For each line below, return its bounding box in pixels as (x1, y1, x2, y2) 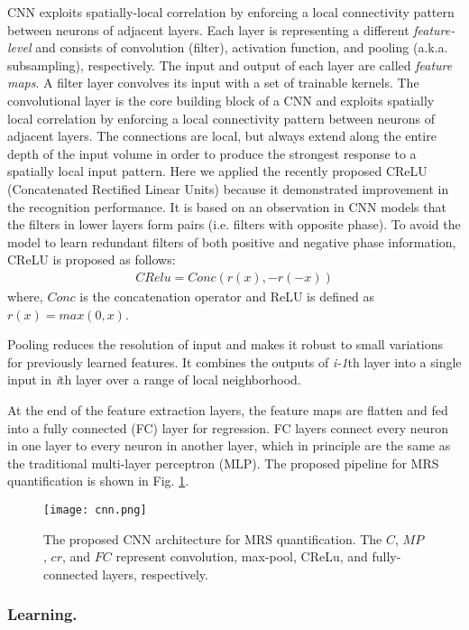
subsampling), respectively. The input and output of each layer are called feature (7, 55, 453, 74)
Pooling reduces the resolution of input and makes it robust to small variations (7, 335, 444, 354)
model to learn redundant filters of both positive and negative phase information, (7, 232, 456, 251)
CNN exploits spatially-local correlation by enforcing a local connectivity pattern (7, 3, 455, 21)
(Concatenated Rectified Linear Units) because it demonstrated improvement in (7, 179, 449, 198)
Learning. (7, 603, 78, 625)
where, (7, 286, 43, 305)
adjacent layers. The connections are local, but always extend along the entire (7, 126, 437, 145)
